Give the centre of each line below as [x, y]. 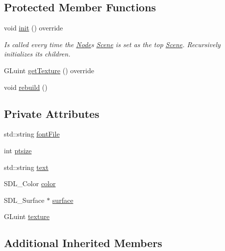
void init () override [34, 28]
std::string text [26, 167]
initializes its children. [37, 54]
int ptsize [18, 150]
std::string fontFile [32, 134]
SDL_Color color [30, 183]
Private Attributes [52, 113]
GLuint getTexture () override [49, 70]
